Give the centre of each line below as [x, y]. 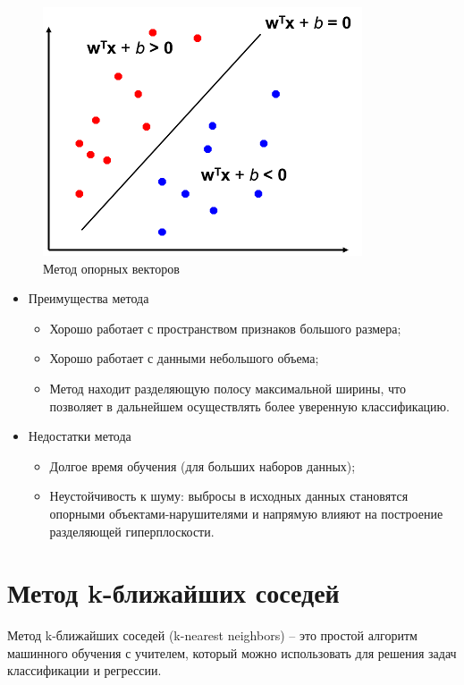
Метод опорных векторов [111, 268]
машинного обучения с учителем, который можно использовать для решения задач [232, 652]
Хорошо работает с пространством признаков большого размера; [225, 328]
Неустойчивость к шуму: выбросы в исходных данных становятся [229, 496]
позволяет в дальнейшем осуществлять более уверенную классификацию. [249, 406]
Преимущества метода [89, 298]
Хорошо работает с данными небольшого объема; [184, 358]
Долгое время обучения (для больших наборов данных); [202, 465]
